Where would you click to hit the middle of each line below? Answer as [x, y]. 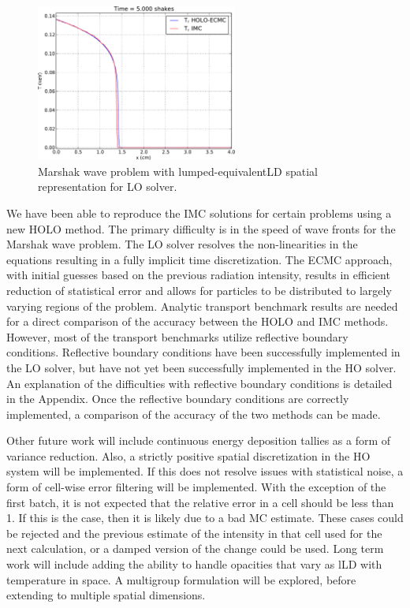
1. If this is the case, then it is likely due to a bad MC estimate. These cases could [205, 518]
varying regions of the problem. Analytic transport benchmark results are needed [202, 306]
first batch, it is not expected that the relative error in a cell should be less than [200, 502]
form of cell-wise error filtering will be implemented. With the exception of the [196, 487]
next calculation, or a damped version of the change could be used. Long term [195, 548]
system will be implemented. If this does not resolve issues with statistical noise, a [205, 471]
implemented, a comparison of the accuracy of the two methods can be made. [194, 414]
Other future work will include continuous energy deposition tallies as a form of [199, 440]
